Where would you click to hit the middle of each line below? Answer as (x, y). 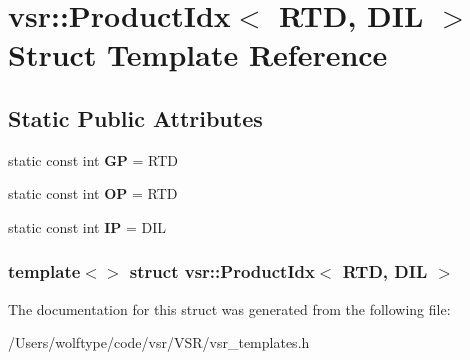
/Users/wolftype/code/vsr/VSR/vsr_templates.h (159, 342)
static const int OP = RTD (93, 193)
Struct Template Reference (198, 54)
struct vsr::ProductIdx (222, 271)
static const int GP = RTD (93, 159)
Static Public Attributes (135, 117)
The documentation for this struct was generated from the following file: (229, 308)
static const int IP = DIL (87, 226)
